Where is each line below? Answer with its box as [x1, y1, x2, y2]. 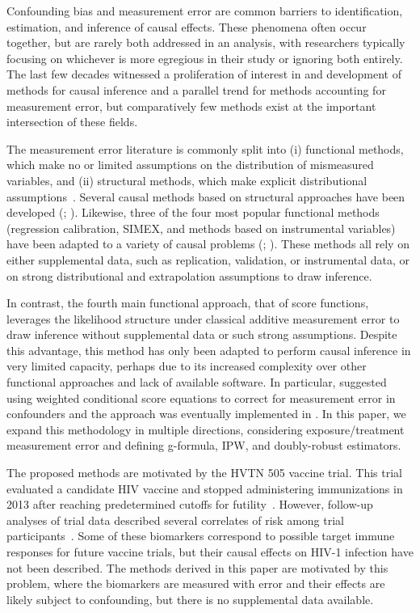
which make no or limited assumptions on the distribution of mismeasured [6, 156, 374, 173]
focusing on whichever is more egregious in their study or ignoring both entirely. [6, 49, 403, 66]
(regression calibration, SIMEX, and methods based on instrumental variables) [6, 219, 396, 236]
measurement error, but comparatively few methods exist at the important [6, 97, 376, 114]
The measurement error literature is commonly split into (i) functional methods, [6, 140, 404, 157]
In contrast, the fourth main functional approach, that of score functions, [6, 294, 369, 311]
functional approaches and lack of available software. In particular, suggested [6, 374, 387, 391]
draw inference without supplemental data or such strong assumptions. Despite [6, 326, 397, 343]
